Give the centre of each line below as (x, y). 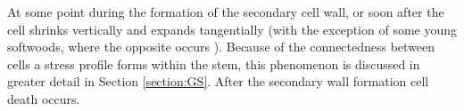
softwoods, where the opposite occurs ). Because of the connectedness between (221, 47)
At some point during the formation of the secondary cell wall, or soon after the (226, 12)
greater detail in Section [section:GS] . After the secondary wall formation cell (218, 81)
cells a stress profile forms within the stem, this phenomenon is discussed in (214, 63)
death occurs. (44, 98)
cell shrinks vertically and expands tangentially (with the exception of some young (232, 29)
